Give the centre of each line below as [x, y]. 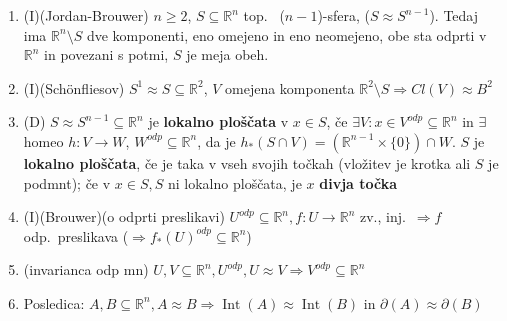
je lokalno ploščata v [218, 121]
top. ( [264, 15]
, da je [216, 140]
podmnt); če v [67, 182]
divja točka [358, 182]
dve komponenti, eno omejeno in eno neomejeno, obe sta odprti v [286, 34]
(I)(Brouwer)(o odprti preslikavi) [124, 216]
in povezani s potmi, [106, 54]
